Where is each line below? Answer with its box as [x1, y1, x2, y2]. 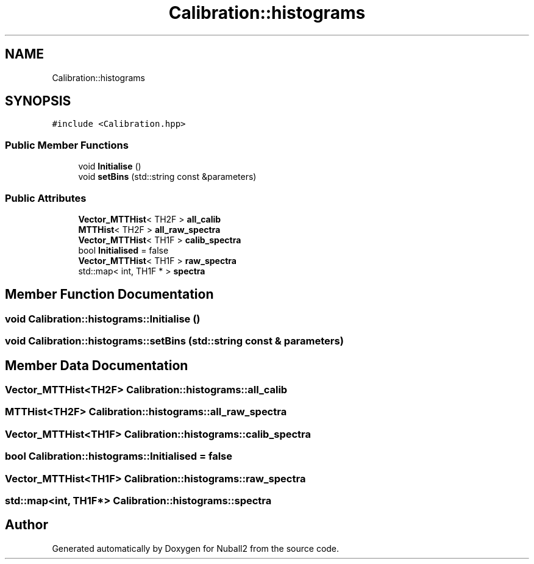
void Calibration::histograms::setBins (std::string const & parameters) [5, 335, 344, 348]
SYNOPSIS [5, 93, 71, 109]
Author [5, 517, 48, 533]
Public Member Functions [5, 138, 129, 151]
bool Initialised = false [78, 245, 169, 255]
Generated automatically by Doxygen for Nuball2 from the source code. [52, 543, 340, 554]
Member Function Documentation [5, 287, 214, 302]
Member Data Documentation [5, 357, 188, 373]
